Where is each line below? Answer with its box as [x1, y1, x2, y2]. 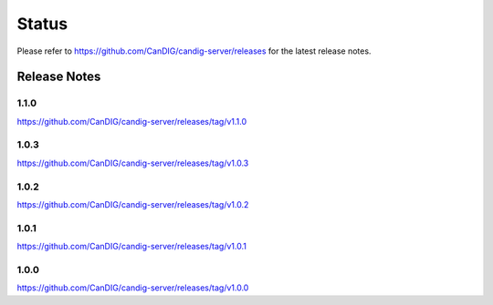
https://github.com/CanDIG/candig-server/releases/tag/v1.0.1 [16, 241, 246, 252]
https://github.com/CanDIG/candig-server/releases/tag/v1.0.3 [16, 158, 249, 168]
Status [16, 14, 68, 34]
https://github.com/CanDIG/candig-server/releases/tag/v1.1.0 [16, 116, 247, 127]
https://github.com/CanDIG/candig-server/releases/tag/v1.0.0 [16, 282, 249, 293]
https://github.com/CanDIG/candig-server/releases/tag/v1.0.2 [16, 198, 249, 209]
